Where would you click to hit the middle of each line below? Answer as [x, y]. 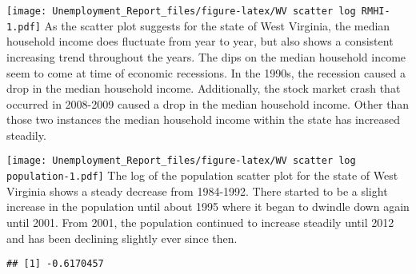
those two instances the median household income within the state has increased [204, 119]
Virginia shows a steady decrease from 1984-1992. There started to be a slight [197, 191]
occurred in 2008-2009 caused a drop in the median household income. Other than [208, 103]
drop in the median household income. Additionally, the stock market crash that [204, 88]
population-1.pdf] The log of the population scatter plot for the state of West [202, 175]
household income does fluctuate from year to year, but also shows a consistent [200, 41]
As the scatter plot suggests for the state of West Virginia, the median [217, 25]
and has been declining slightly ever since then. [122, 238]
